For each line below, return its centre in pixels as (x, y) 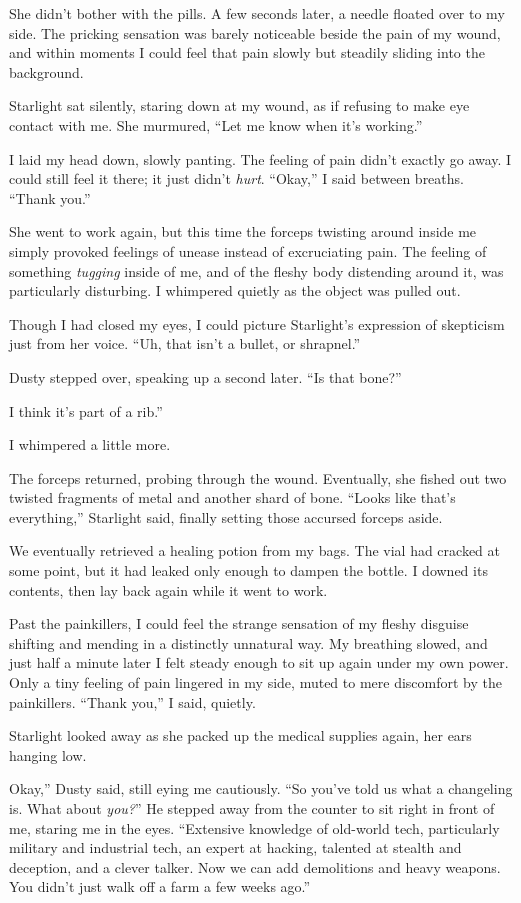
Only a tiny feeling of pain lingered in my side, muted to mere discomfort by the (255, 682)
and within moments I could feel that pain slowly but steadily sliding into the (247, 52)
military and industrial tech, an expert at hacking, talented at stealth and (235, 847)
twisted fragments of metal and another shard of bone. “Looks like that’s (232, 497)
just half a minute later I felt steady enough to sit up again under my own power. (259, 662)
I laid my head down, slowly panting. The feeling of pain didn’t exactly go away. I (260, 158)
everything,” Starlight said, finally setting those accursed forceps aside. (226, 516)
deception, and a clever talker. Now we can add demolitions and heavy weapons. (255, 866)
